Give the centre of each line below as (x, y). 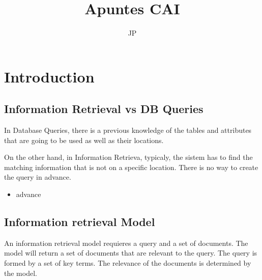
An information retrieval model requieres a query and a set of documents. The (126, 243)
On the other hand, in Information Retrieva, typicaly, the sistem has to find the (128, 157)
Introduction (49, 76)
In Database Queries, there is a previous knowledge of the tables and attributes (128, 130)
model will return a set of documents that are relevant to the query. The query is (131, 253)
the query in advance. (38, 177)
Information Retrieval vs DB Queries (104, 109)
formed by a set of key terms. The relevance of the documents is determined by (128, 263)
